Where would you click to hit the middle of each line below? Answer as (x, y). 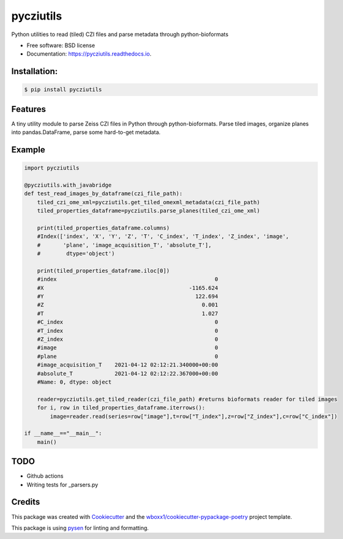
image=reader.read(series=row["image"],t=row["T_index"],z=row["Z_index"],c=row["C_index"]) (194, 416)
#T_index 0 (128, 331)
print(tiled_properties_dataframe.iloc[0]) (103, 270)
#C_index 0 (128, 322)
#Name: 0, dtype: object (74, 382)
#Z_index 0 (128, 339)
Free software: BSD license (61, 45)
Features (28, 109)
